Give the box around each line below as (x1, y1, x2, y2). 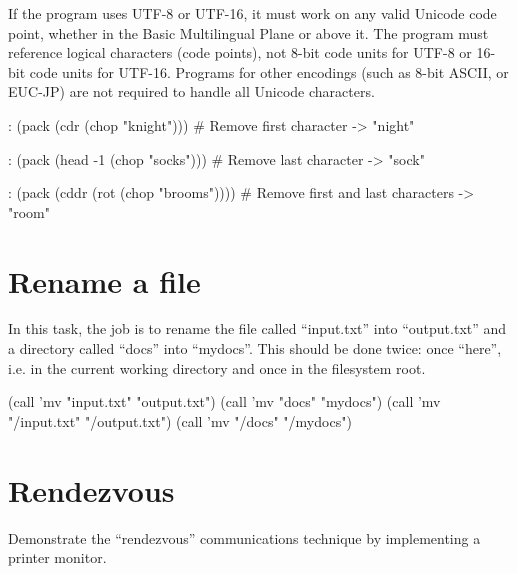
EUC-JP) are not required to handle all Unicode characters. (8, 81, 375, 102)
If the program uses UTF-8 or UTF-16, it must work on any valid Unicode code (8, 3, 497, 23)
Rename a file (8, 260, 201, 301)
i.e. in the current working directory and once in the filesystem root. (8, 357, 426, 378)
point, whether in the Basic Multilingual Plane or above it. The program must (8, 22, 489, 43)
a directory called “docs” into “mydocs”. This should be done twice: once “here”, (8, 338, 502, 359)
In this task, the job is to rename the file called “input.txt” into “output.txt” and (8, 318, 507, 339)
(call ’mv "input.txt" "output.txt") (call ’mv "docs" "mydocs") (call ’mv (8, 391, 441, 412)
